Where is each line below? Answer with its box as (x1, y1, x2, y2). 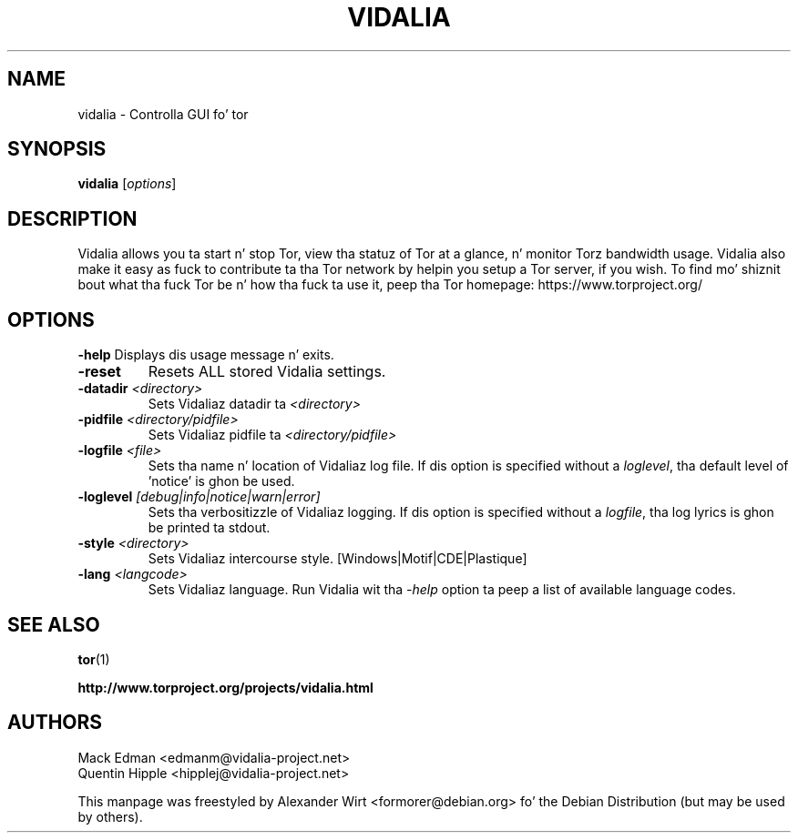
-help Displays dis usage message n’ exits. (77, 347, 334, 363)
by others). (77, 808, 143, 825)
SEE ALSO (7, 612, 100, 636)
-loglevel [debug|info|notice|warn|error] (77, 489, 321, 505)
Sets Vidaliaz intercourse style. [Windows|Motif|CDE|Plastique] (148, 551, 527, 567)
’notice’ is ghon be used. (148, 473, 295, 490)
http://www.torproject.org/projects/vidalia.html (77, 679, 373, 695)
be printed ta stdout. (148, 520, 271, 536)
